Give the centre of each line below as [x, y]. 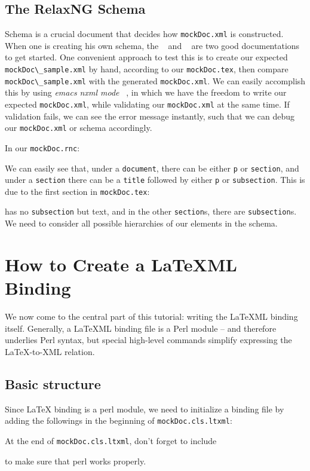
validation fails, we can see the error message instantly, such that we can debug [150, 116]
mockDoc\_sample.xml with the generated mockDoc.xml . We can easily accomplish [155, 80]
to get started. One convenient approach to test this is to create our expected [146, 57]
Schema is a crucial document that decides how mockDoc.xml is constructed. [144, 34]
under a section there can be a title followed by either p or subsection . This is [155, 180]
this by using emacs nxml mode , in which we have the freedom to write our [146, 92]
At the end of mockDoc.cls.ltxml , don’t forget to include [111, 440]
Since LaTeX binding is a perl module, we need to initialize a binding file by [145, 409]
